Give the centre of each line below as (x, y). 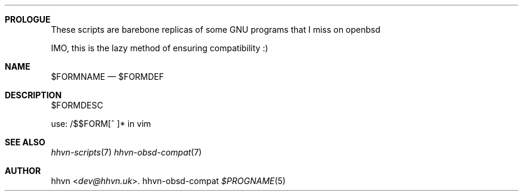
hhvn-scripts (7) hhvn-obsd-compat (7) (126, 152)
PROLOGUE (28, 19)
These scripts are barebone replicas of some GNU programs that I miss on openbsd (216, 29)
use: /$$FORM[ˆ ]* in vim (101, 124)
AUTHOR (23, 171)
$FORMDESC (77, 105)
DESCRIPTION (33, 95)
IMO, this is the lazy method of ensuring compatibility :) (160, 48)
